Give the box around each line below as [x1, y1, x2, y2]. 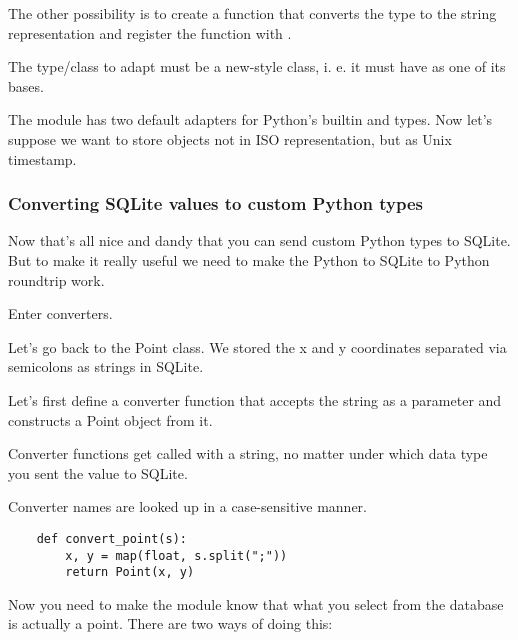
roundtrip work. [8, 269, 105, 290]
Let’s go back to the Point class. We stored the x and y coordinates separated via [8, 336, 507, 357]
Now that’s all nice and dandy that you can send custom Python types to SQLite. [8, 230, 511, 251]
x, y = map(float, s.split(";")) [65, 548, 288, 563]
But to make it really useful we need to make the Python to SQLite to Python [8, 249, 490, 270]
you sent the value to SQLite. [8, 462, 188, 483]
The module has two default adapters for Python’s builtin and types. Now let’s [8, 109, 493, 130]
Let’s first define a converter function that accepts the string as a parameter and [8, 389, 502, 410]
